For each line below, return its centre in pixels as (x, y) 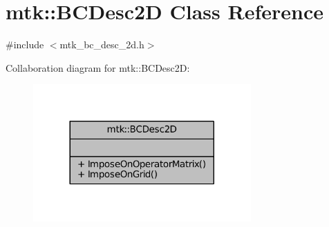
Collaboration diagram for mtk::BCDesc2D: (98, 67)
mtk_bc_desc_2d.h (102, 45)
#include (25, 45)
